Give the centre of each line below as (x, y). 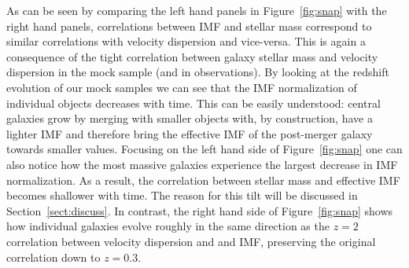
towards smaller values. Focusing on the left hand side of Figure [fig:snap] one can (204, 149)
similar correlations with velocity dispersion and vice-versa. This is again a (186, 41)
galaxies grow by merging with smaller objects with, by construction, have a (190, 118)
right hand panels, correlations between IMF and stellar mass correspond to (189, 26)
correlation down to (53, 257)
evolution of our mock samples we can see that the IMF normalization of (182, 87)
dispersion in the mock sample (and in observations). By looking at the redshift (198, 72)
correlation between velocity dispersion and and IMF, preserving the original (191, 241)
